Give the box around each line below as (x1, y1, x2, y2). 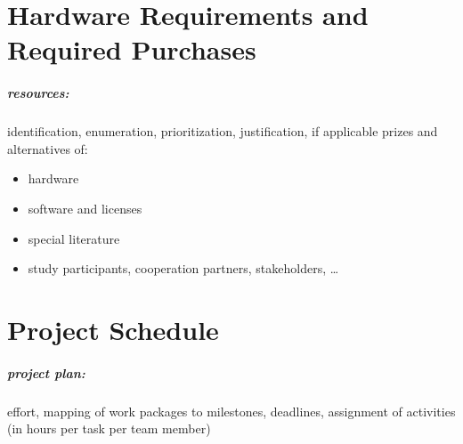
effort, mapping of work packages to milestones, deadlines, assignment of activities (7, 401, 456, 420)
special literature (28, 229, 120, 247)
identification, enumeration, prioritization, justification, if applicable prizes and (7, 122, 438, 141)
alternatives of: (7, 139, 88, 157)
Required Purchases (7, 31, 256, 68)
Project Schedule (7, 311, 219, 347)
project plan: (7, 363, 85, 382)
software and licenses (28, 198, 142, 217)
